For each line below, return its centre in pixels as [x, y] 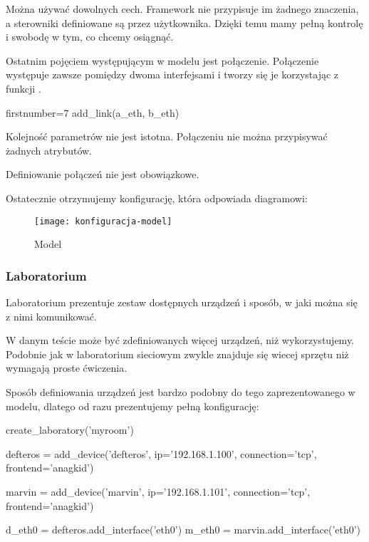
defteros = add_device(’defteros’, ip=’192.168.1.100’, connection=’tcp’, [161, 453]
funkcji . [24, 88]
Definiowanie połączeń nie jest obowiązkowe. [103, 174]
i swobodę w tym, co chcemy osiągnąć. [90, 37]
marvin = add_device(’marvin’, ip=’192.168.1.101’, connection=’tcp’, [158, 491]
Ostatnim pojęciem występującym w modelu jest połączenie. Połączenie [162, 60]
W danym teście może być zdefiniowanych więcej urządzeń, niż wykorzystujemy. [180, 340]
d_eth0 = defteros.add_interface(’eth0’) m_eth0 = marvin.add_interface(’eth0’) [183, 530]
